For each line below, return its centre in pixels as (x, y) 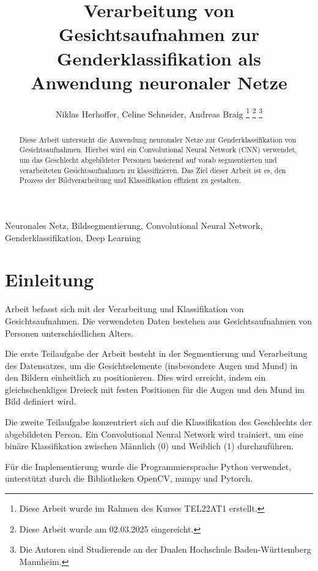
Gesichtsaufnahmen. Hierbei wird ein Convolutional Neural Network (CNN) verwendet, (158, 150)
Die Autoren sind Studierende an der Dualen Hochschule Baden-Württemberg (165, 549)
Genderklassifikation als (159, 58)
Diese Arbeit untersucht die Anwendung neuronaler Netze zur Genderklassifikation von (158, 139)
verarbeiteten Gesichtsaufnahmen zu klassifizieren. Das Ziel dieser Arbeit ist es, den (153, 170)
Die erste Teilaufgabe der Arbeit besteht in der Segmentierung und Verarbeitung (156, 353)
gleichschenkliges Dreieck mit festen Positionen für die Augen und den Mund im (155, 389)
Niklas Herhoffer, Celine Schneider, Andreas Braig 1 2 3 (159, 113)
